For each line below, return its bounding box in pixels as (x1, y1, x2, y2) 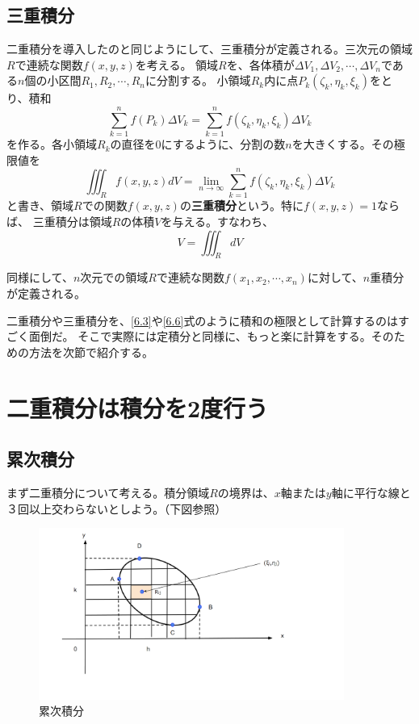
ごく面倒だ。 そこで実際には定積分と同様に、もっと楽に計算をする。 (6, 328, 371, 345)
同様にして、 (6, 269, 73, 286)
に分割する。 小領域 (145, 72, 251, 89)
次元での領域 (80, 269, 149, 286)
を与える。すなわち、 (161, 213, 274, 230)
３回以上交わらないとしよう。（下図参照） (6, 500, 227, 517)
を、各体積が (226, 56, 295, 73)
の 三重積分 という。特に (179, 197, 304, 214)
